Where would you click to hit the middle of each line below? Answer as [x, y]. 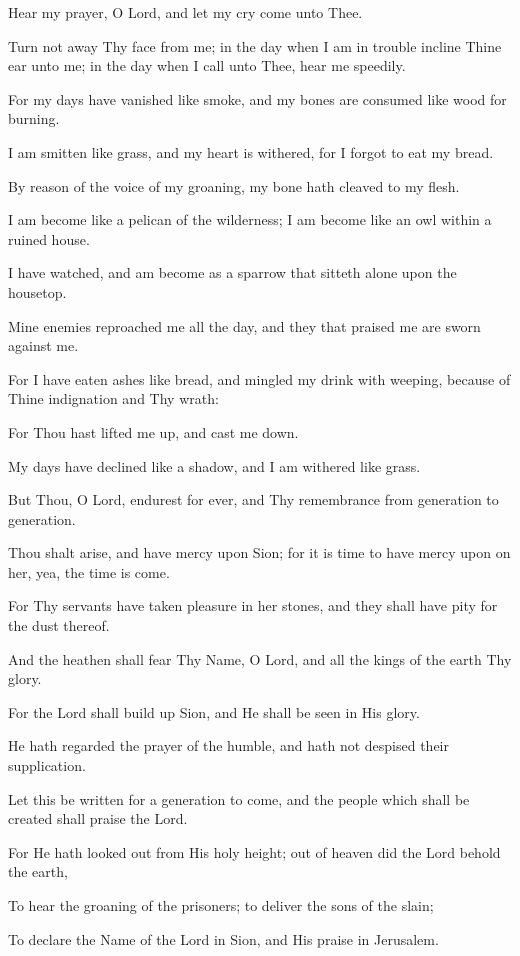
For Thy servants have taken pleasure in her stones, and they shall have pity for [253, 605]
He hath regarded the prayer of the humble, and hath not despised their [228, 745]
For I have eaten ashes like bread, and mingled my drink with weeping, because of [259, 378]
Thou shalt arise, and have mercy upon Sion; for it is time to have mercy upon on [259, 552]
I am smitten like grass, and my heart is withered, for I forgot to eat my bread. [251, 151]
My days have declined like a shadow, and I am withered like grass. [214, 465]
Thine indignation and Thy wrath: [113, 398]
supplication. [47, 765]
